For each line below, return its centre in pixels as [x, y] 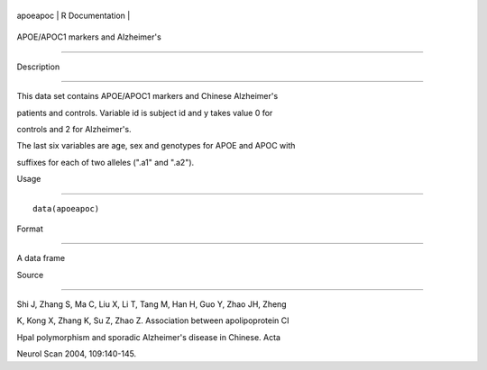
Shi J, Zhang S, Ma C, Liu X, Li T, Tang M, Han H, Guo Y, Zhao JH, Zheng [152, 304]
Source [30, 275]
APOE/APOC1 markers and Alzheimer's [89, 37]
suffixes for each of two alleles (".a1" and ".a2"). [106, 162]
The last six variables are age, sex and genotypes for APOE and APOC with [156, 146]
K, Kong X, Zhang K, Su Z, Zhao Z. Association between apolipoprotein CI [153, 320]
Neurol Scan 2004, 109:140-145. [77, 354]
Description [38, 67]
